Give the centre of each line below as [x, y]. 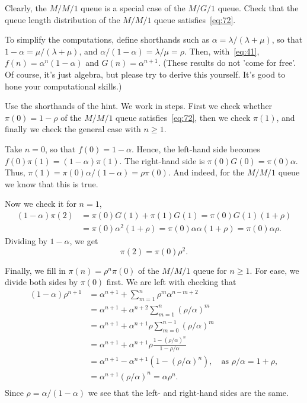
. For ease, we [274, 270]
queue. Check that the [258, 8]
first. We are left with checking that [171, 282]
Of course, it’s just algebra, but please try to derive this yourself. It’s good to [145, 74]
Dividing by [26, 241]
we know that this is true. [52, 183]
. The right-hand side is [162, 160]
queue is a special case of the [133, 8]
